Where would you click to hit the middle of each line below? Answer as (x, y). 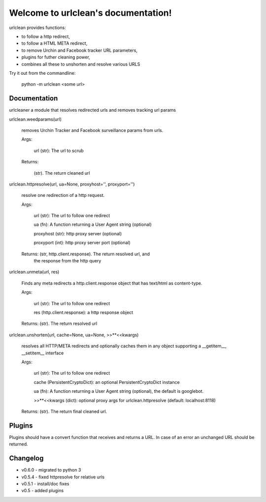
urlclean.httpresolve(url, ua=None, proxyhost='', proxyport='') (72, 184)
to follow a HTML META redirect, (54, 43)
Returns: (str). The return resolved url (59, 324)
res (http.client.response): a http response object (83, 312)
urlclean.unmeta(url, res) (34, 272)
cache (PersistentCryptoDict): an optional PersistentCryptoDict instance (107, 382)
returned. (18, 444)
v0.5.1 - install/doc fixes (45, 484)
